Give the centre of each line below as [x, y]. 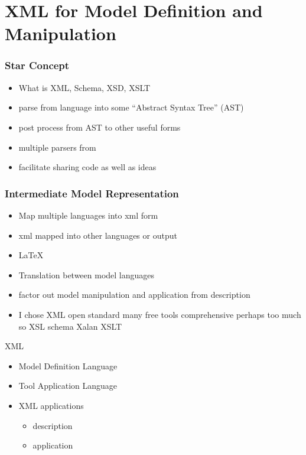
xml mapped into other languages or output [98, 235]
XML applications [51, 405]
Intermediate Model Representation [92, 193]
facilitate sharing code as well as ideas [87, 167]
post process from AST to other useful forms [100, 127]
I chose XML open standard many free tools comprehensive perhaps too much [160, 314]
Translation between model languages [87, 274]
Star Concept [37, 65]
